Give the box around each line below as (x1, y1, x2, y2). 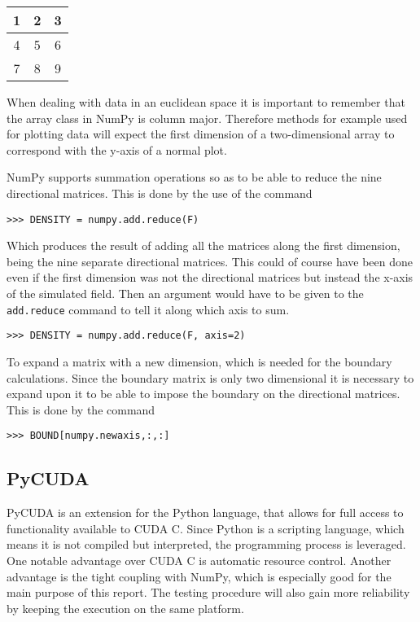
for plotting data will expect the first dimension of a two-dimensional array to (7, 125, 395, 142)
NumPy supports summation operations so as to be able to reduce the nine (7, 169, 382, 186)
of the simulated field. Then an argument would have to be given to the (7, 285, 364, 301)
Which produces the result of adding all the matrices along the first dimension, (7, 237, 400, 254)
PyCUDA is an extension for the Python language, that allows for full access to (7, 504, 404, 521)
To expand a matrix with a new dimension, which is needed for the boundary (7, 353, 392, 370)
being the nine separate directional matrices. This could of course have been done (7, 252, 413, 269)
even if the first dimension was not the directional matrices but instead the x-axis (7, 269, 413, 286)
